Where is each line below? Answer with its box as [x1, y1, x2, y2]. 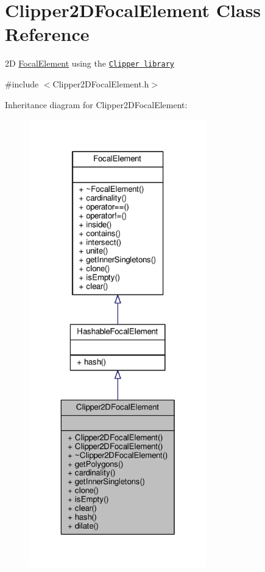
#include [5, 77, 39, 90]
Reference [5, 21, 90, 46]
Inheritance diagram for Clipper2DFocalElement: [5, 98, 188, 111]
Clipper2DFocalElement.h [52, 77, 149, 90]
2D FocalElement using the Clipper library [5, 57, 175, 70]
